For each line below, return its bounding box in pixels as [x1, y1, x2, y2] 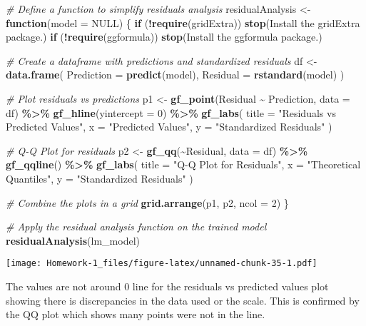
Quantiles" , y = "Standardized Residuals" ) [6, 170, 193, 185]
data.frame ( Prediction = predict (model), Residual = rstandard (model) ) [6, 67, 345, 82]
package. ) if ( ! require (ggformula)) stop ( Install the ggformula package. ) [6, 29, 322, 44]
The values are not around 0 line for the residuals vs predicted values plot [6, 278, 329, 293]
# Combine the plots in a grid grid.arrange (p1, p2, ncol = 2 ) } [6, 195, 289, 210]
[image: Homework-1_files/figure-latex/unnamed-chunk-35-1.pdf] [6, 258, 317, 269]
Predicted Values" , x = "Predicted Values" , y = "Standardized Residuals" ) [6, 119, 332, 134]
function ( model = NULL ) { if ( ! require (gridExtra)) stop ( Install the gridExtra [6, 15, 360, 30]
